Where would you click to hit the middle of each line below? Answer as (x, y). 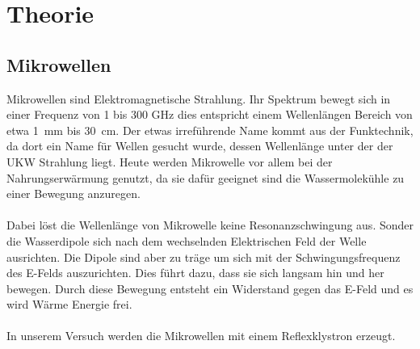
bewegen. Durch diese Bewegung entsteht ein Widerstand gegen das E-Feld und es (210, 288)
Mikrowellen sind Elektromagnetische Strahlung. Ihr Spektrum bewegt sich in (199, 98)
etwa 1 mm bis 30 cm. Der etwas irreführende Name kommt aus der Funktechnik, (210, 130)
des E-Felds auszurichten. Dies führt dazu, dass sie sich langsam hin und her (195, 273)
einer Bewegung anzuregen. (73, 193)
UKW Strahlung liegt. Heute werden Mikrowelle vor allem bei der (170, 161)
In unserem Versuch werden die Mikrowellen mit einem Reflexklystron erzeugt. (201, 336)
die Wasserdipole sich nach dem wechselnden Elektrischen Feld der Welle (187, 240)
